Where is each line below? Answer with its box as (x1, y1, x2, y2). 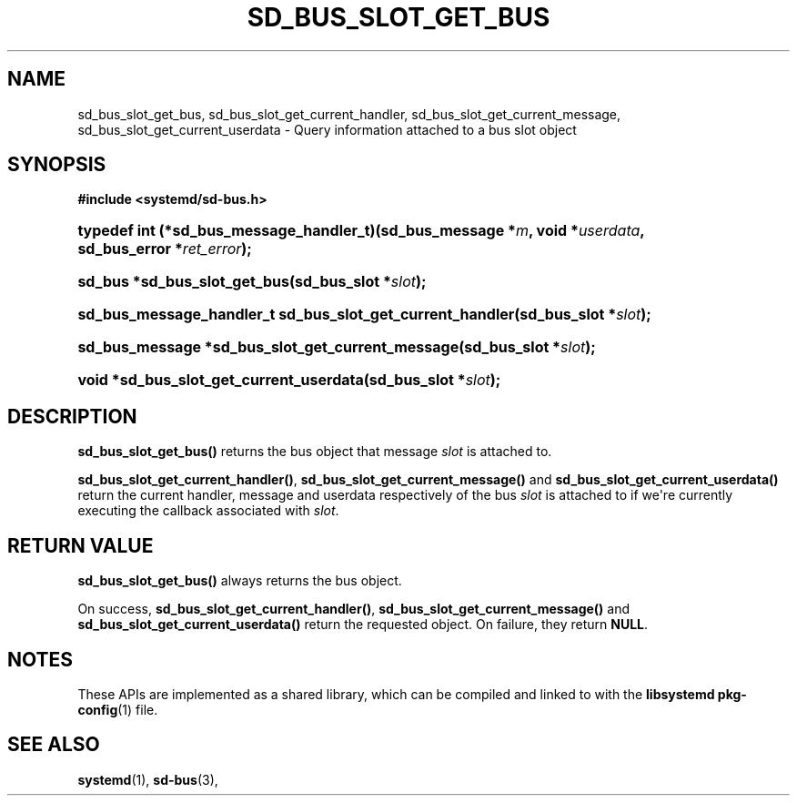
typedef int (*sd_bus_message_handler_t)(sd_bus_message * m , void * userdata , (77, 221, 645, 240)
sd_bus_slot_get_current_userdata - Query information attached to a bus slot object (77, 121, 577, 137)
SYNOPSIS (7, 153, 106, 177)
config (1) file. (77, 701, 158, 717)
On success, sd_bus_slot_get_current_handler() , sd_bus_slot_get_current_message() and (77, 601, 631, 617)
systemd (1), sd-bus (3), (77, 771, 218, 788)
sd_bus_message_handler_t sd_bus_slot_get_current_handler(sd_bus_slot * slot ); (77, 305, 651, 324)
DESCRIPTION (7, 404, 137, 428)
